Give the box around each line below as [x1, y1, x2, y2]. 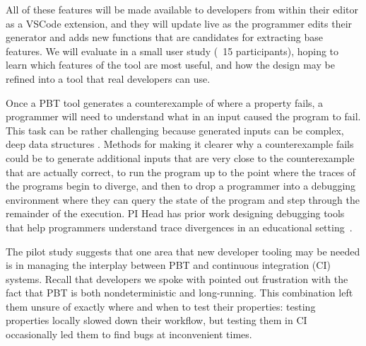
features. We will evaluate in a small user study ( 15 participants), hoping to [6, 43, 339, 58]
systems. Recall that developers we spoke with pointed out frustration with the [6, 271, 348, 286]
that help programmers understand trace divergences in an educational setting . [6, 219, 353, 234]
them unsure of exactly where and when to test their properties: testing [6, 299, 316, 313]
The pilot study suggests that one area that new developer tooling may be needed [6, 243, 360, 258]
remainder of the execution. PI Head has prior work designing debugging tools [6, 206, 345, 221]
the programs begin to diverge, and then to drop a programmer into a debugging [6, 178, 356, 193]
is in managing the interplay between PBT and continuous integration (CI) [6, 258, 331, 272]
